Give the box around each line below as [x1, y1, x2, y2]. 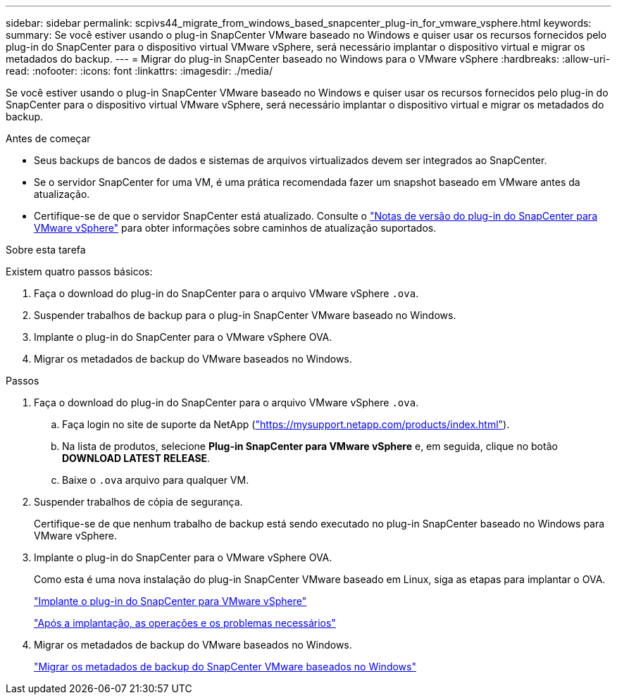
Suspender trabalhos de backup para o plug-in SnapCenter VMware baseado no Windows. [34, 309, 456, 321]
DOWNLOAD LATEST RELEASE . [62, 452, 211, 464]
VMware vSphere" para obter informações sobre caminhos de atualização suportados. [34, 222, 437, 234]
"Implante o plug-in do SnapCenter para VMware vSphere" [34, 595, 307, 607]
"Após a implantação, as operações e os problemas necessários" [34, 617, 336, 629]
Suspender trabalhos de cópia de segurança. [34, 496, 243, 508]
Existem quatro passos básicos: [6, 265, 153, 277]
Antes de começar [6, 132, 91, 144]
